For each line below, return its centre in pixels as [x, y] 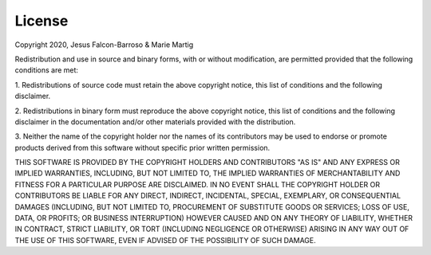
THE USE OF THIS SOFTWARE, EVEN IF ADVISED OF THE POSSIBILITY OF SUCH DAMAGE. [166, 240]
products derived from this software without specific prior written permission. [142, 147]
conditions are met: [47, 70]
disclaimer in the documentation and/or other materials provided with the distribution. [155, 122]
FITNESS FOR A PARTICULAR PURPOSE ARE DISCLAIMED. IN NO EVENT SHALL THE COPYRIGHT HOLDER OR [198, 184]
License [42, 21]
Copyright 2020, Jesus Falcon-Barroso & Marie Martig [104, 45]
